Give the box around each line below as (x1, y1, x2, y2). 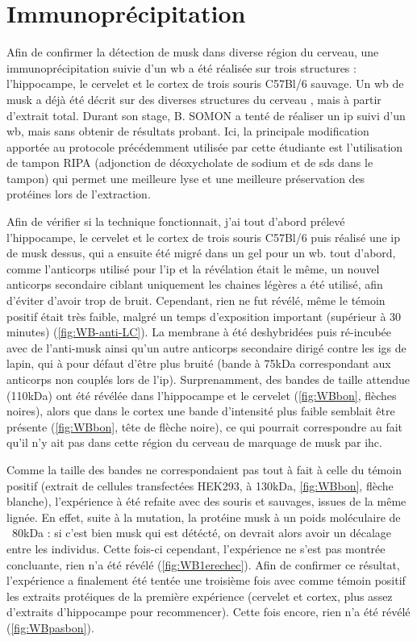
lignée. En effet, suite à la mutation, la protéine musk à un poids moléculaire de (6, 508, 401, 525)
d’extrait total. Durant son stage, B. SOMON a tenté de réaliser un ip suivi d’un (6, 106, 406, 123)
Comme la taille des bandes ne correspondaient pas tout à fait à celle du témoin (6, 461, 402, 477)
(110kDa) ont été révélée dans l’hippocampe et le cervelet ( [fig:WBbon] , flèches (6, 386, 397, 403)
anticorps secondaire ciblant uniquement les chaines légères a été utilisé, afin (6, 276, 383, 293)
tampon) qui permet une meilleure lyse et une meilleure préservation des (6, 169, 365, 186)
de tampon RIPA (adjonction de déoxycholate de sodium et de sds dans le (6, 154, 373, 171)
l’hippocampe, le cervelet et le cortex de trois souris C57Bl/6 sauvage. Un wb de (6, 75, 404, 92)
